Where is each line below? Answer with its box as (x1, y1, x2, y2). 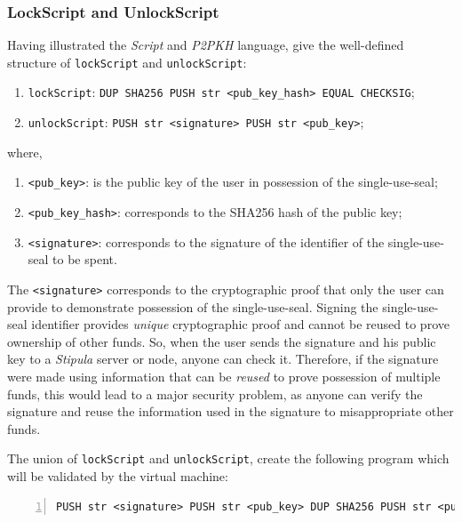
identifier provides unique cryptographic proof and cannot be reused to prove (31, 315, 450, 333)
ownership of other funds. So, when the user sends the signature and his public (7, 332, 436, 350)
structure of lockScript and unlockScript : (7, 52, 247, 71)
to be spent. (52, 250, 117, 269)
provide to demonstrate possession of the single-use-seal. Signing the (7, 297, 378, 316)
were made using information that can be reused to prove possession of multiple (7, 366, 441, 385)
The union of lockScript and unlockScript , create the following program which (7, 449, 450, 468)
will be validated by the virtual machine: (7, 467, 228, 485)
